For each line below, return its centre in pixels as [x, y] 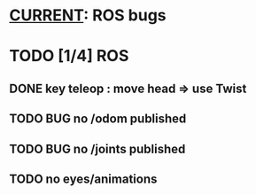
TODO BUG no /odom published [98, 119]
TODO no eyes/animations [83, 179]
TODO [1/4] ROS [69, 56]
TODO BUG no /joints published [97, 148]
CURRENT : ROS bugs [88, 16]
